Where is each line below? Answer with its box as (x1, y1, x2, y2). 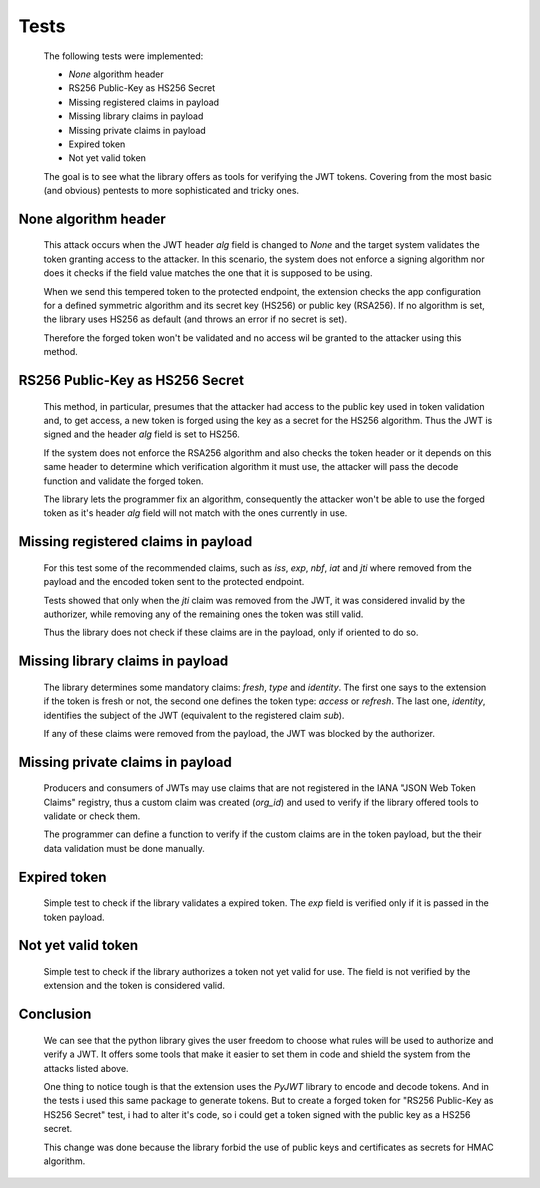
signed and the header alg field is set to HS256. (43, 428, 240, 440)
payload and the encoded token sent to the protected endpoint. (43, 576, 305, 588)
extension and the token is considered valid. (43, 980, 225, 992)
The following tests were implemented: (43, 50, 204, 62)
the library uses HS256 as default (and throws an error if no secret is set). (43, 313, 348, 325)
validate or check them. (43, 810, 141, 822)
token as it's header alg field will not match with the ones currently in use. (43, 507, 348, 519)
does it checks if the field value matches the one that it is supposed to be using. (43, 267, 373, 279)
